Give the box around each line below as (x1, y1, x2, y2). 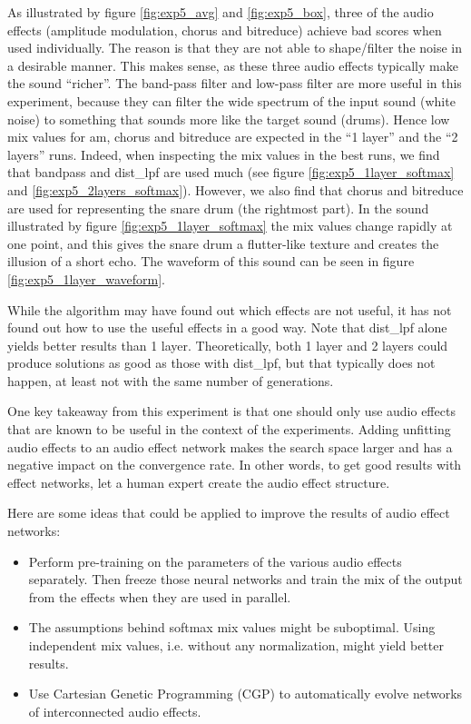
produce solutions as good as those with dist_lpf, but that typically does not (7, 353, 436, 372)
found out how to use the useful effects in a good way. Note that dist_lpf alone (7, 318, 447, 337)
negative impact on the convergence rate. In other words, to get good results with (7, 455, 462, 474)
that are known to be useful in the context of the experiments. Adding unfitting (7, 420, 451, 439)
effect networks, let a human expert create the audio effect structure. (7, 472, 390, 491)
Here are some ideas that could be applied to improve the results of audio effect (7, 503, 450, 522)
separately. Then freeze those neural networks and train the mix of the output (28, 570, 463, 589)
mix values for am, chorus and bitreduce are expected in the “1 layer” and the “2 (7, 127, 458, 146)
